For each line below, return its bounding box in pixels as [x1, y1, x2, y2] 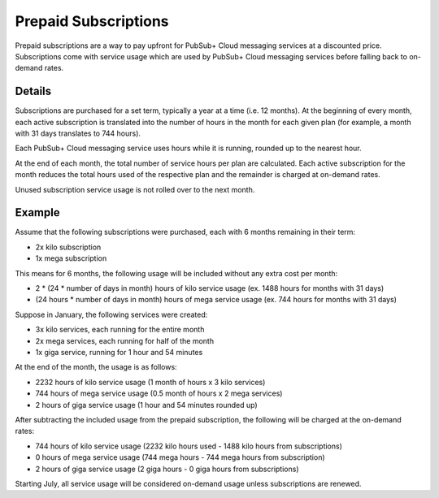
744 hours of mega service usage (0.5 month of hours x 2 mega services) [35, 388, 283, 398]
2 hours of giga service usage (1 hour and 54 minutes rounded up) [35, 400, 258, 409]
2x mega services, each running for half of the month [35, 336, 215, 345]
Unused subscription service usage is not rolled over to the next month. [15, 184, 255, 194]
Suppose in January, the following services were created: [15, 310, 208, 319]
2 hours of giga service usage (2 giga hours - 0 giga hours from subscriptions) [35, 464, 300, 474]
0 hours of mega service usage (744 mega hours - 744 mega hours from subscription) [35, 453, 325, 462]
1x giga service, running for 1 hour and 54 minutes [35, 348, 203, 357]
